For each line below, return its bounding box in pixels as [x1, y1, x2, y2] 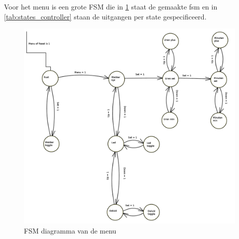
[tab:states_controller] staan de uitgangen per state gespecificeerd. [4, 11, 207, 21]
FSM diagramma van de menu [24, 225, 117, 236]
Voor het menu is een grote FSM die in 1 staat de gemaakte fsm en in [4, 1, 218, 11]
